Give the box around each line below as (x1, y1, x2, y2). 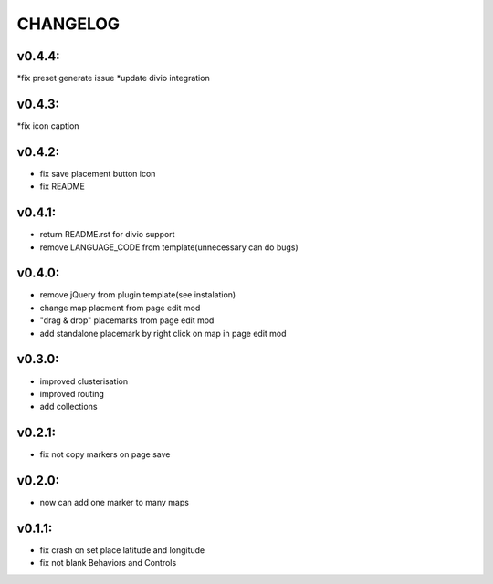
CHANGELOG (16, 14, 121, 34)
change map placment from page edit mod (39, 302, 201, 313)
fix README (39, 181, 86, 192)
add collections (39, 401, 98, 412)
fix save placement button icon (39, 168, 156, 179)
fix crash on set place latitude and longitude (39, 545, 205, 556)
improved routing (39, 388, 105, 399)
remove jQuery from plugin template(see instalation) (39, 289, 236, 300)
